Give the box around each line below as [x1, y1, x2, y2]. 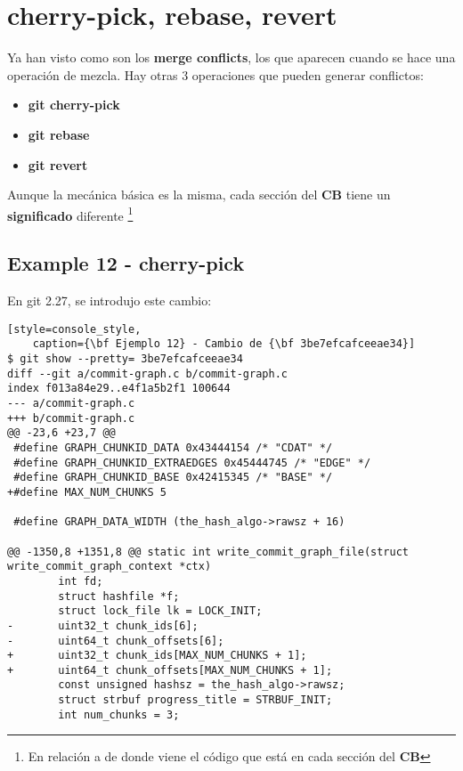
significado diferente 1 [7, 203, 134, 224]
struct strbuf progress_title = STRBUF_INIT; [58, 694, 333, 707]
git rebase [28, 125, 90, 143]
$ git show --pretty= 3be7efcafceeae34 [7, 353, 243, 366]
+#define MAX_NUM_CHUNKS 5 [7, 485, 167, 499]
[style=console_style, [7, 322, 142, 336]
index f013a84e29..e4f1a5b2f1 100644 [7, 382, 231, 395]
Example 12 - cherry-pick [7, 249, 245, 277]
